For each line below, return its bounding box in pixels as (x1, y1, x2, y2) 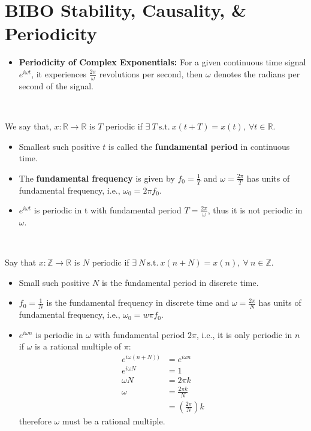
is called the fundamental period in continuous (108, 140, 290, 152)
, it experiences (31, 67, 87, 80)
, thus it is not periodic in (207, 204, 303, 216)
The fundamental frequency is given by (19, 171, 175, 184)
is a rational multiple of (35, 340, 122, 352)
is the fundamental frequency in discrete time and (46, 296, 230, 309)
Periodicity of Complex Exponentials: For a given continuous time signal (19, 56, 306, 68)
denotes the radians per (213, 67, 300, 80)
